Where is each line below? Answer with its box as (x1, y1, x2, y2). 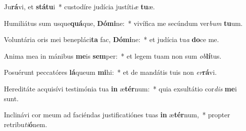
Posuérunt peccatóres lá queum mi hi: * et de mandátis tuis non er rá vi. (4, 67, 217, 77)
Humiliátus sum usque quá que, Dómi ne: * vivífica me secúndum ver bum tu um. (4, 18, 243, 28)
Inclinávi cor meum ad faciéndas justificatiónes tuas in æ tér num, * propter (4, 109, 230, 120)
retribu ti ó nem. (4, 119, 47, 129)
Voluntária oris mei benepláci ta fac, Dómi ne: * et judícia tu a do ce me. (4, 34, 219, 44)
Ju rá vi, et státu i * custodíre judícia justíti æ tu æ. (4, 1, 155, 11)
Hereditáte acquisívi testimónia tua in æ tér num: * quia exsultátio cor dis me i (4, 83, 237, 93)
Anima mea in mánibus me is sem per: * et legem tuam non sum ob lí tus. (4, 50, 222, 61)
